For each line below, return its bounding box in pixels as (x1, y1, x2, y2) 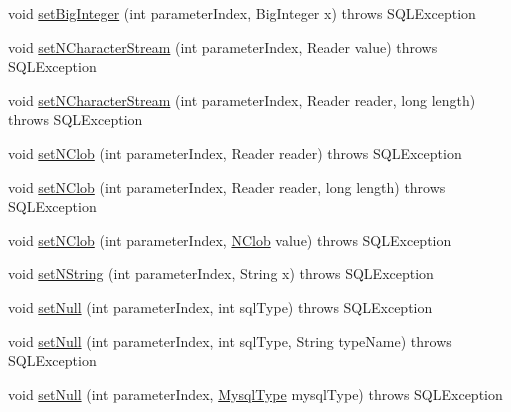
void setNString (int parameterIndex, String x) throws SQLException (8, 263, 434, 284)
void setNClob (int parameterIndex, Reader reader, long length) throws (8, 176, 446, 197)
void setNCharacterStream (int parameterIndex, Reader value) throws (8, 36, 438, 57)
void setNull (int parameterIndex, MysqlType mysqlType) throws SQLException (8, 383, 503, 404)
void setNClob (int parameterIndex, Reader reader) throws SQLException (8, 142, 462, 163)
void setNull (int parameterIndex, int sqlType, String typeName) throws (8, 330, 452, 351)
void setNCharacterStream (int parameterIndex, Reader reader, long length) (8, 89, 476, 110)
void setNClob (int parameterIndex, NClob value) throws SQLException (8, 229, 452, 250)
